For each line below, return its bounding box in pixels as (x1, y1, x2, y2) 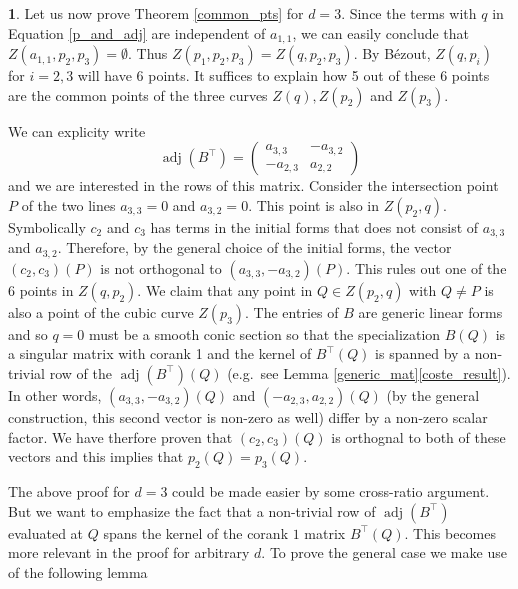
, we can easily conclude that (292, 22, 470, 43)
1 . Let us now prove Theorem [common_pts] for (8, 3, 304, 23)
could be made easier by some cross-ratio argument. (172, 480, 490, 501)
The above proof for (8, 480, 130, 501)
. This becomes (404, 522, 497, 543)
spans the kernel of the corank (103, 522, 289, 543)
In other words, (8, 384, 102, 405)
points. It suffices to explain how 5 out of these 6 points (148, 65, 490, 86)
